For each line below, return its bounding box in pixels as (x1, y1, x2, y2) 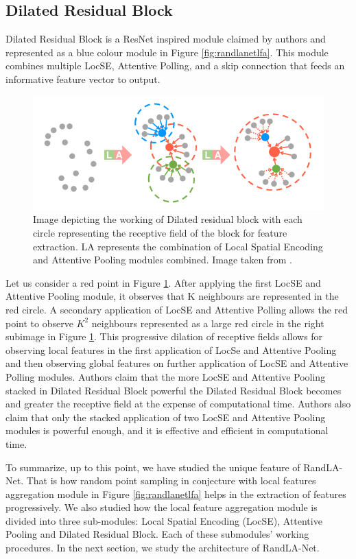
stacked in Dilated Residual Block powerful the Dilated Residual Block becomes (5, 383, 342, 397)
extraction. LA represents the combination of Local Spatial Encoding (33, 239, 323, 253)
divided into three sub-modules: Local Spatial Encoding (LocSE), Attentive (5, 513, 322, 527)
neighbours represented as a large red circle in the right (91, 316, 324, 330)
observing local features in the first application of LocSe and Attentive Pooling (5, 342, 337, 357)
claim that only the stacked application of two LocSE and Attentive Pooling (5, 409, 326, 424)
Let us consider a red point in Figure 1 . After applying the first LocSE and (5, 275, 321, 289)
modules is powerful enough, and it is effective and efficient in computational (5, 423, 329, 438)
